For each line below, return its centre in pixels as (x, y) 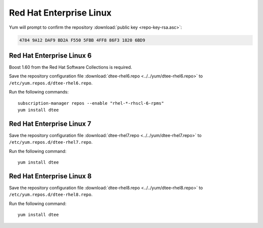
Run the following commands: (39, 92)
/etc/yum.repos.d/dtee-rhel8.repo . (51, 194)
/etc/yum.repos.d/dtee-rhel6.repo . (51, 83)
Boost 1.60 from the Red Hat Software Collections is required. (71, 67)
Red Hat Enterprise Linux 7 (50, 123)
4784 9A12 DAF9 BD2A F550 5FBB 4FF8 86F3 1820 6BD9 (82, 40)
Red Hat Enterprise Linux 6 (50, 55)
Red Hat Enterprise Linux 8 (50, 176)
